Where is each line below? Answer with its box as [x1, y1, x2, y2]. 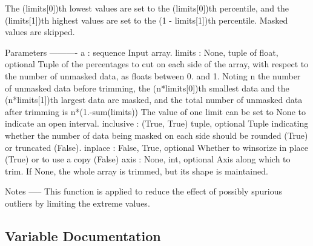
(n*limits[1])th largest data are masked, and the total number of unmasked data [5, 93, 303, 106]
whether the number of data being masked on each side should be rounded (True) [5, 128, 308, 141]
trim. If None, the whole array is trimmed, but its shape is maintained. [5, 164, 268, 177]
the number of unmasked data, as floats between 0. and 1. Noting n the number [5, 69, 301, 82]
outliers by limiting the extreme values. [5, 196, 150, 209]
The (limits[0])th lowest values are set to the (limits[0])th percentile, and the [5, 2, 289, 14]
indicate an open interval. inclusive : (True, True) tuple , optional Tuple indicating [5, 117, 309, 130]
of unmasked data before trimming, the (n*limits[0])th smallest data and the [5, 81, 289, 94]
